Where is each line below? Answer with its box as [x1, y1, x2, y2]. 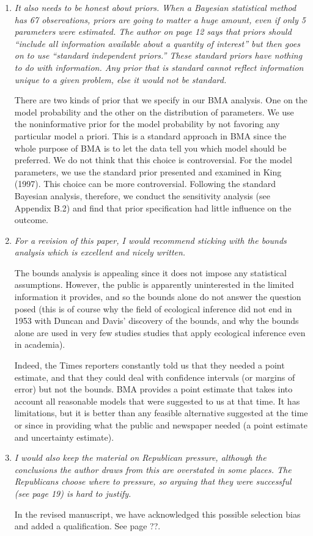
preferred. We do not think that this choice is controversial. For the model [14, 153, 292, 166]
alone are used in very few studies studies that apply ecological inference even [14, 326, 306, 339]
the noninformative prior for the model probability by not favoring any [14, 117, 280, 130]
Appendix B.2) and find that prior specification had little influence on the [14, 201, 292, 214]
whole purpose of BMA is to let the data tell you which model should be [14, 141, 287, 154]
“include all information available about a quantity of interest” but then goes [14, 37, 300, 50]
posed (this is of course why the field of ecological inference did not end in [14, 302, 292, 315]
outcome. [14, 213, 49, 226]
